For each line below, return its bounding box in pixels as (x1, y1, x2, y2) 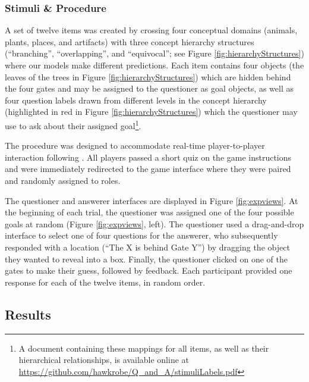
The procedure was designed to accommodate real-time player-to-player (5, 139, 265, 152)
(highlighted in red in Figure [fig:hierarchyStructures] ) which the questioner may (5, 105, 298, 118)
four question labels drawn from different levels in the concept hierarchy (5, 93, 267, 106)
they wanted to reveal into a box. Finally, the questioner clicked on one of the (5, 252, 288, 265)
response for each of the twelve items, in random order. (5, 275, 206, 288)
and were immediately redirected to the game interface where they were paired (5, 162, 291, 175)
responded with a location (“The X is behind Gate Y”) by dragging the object (5, 240, 290, 253)
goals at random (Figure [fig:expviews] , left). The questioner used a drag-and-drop (5, 217, 304, 230)
